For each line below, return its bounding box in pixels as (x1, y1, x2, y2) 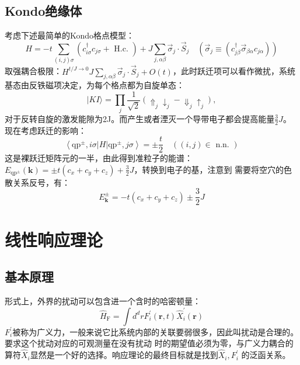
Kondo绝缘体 (5, 2, 82, 20)
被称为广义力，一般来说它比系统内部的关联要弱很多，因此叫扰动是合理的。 (12, 325, 299, 338)
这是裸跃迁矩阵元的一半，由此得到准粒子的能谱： (5, 152, 193, 164)
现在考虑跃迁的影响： (5, 124, 86, 136)
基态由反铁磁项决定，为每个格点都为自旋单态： (5, 79, 184, 91)
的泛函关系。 (241, 349, 291, 361)
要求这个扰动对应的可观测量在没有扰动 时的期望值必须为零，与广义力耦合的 (5, 337, 294, 349)
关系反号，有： (12, 176, 70, 188)
